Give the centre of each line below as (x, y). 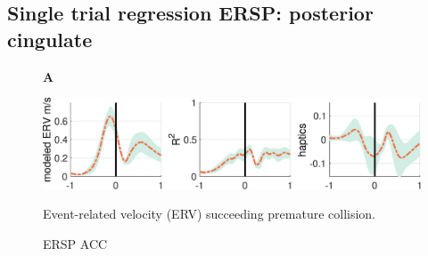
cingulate (50, 39)
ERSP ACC (75, 244)
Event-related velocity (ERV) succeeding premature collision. (210, 214)
